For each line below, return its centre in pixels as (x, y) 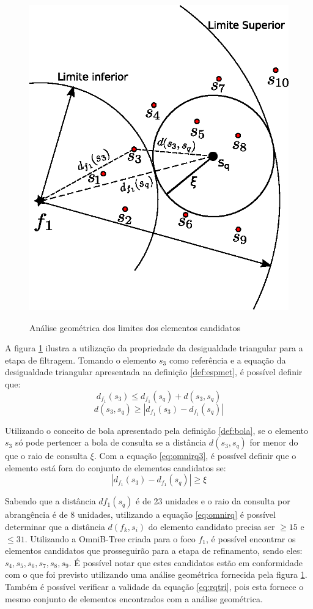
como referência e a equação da (227, 360)
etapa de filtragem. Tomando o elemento (81, 360)
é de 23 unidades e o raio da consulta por (213, 501)
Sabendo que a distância (50, 501)
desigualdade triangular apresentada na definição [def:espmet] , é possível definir (154, 372)
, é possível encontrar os (251, 538)
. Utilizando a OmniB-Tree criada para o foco (110, 538)
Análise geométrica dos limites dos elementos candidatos (135, 327)
